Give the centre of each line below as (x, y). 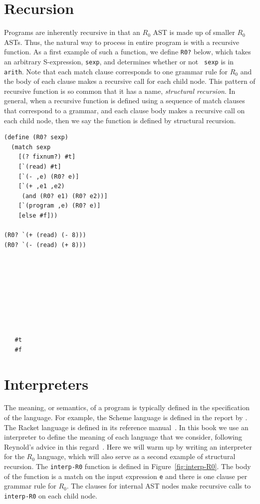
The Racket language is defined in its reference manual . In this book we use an (126, 427)
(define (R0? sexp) (36, 137)
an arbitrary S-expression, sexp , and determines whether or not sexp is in (119, 61)
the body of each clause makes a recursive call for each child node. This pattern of (130, 81)
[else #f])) (38, 216)
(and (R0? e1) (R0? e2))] (65, 196)
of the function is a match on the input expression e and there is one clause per (126, 476)
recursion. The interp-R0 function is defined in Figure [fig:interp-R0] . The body (128, 466)
